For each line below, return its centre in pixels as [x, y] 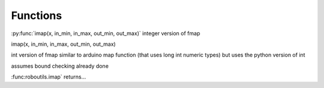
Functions [37, 15]
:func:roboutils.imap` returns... [49, 77]
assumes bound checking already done [60, 66]
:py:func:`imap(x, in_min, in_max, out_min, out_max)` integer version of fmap [106, 33]
